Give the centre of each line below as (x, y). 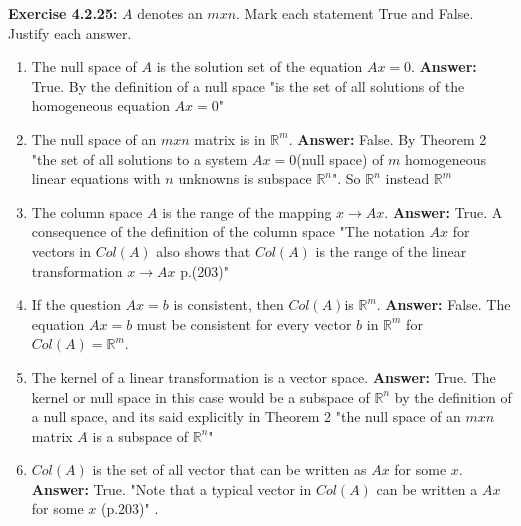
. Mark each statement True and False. (355, 13)
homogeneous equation (100, 105)
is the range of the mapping (247, 211)
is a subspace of (140, 435)
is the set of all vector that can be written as (229, 469)
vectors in (61, 250)
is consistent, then (228, 304)
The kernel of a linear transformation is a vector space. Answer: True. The (263, 376)
